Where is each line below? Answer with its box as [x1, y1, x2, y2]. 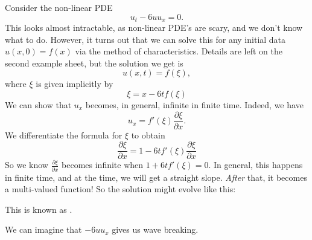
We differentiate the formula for [5, 128, 123, 141]
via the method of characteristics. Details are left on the [75, 45, 282, 57]
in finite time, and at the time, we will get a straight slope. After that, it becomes [5, 170, 307, 183]
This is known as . [5, 203, 72, 215]
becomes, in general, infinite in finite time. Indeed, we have [85, 99, 304, 111]
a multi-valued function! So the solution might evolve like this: [5, 183, 236, 195]
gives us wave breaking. [112, 223, 199, 236]
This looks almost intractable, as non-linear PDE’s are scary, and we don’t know [5, 21, 303, 34]
